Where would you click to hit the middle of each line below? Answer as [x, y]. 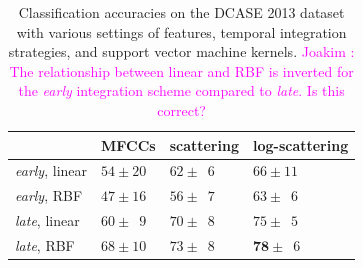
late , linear [47, 220]
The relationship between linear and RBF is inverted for [181, 70]
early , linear [51, 170]
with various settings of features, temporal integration [181, 31]
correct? [181, 109]
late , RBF [45, 244]
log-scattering [300, 144]
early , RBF [49, 195]
